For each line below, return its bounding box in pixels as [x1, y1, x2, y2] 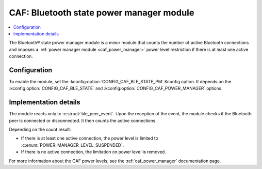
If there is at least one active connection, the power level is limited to [21, 136, 159, 141]
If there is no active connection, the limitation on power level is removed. [21, 149, 166, 155]
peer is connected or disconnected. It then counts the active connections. [9, 118, 157, 123]
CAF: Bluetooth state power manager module [9, 7, 195, 18]
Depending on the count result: [9, 126, 71, 133]
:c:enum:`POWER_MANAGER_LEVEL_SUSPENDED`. [21, 142, 124, 148]
